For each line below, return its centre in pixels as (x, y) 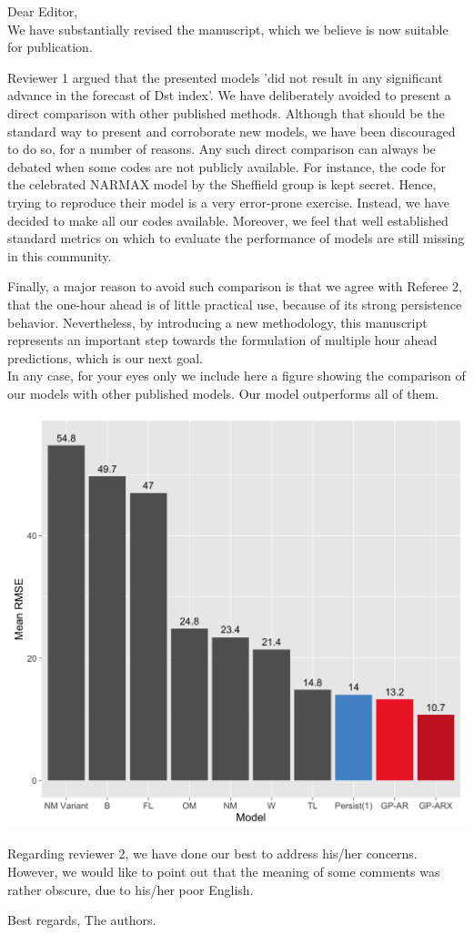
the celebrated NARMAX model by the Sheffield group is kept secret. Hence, (222, 184)
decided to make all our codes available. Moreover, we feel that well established (228, 220)
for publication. (50, 47)
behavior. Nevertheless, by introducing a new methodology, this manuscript (217, 322)
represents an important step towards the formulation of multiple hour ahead (222, 340)
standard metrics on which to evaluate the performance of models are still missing (236, 238)
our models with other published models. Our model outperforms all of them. (223, 393)
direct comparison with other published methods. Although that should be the (226, 112)
